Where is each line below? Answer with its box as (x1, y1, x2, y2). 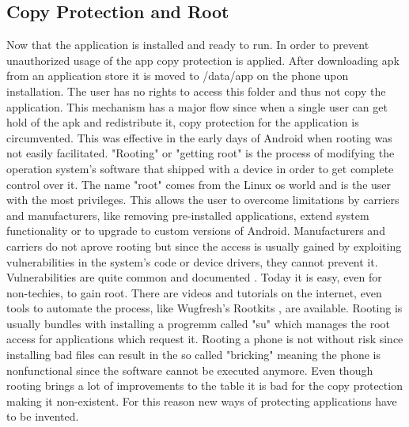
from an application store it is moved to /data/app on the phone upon (6, 67, 349, 84)
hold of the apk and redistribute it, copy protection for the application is (6, 114, 359, 130)
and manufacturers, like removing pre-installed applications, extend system (6, 206, 369, 223)
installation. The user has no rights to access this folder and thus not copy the (6, 82, 386, 99)
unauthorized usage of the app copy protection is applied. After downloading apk (6, 51, 400, 68)
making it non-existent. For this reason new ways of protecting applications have (6, 392, 397, 409)
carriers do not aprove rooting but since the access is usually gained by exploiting (6, 237, 402, 254)
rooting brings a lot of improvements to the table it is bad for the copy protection (6, 377, 403, 394)
